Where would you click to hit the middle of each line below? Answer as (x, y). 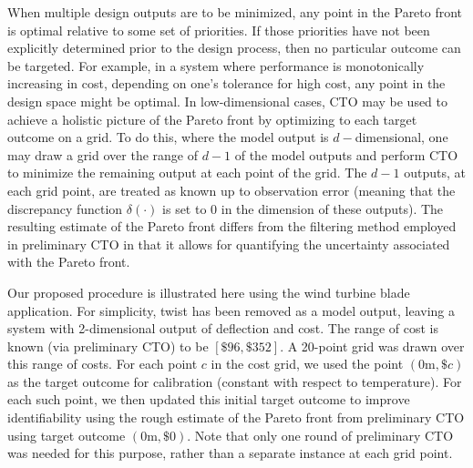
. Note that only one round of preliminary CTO (320, 435)
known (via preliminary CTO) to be (108, 346)
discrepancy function (65, 208)
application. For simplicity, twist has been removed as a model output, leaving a (231, 310)
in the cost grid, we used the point (307, 364)
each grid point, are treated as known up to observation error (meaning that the (231, 190)
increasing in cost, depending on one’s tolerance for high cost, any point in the (226, 83)
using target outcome (67, 435)
